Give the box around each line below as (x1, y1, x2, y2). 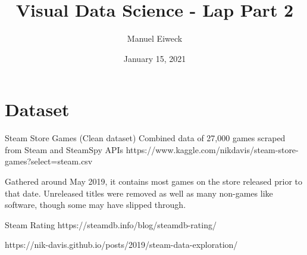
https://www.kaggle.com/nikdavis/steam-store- (126, 143, 299, 156)
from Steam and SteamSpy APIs (5, 143, 124, 156)
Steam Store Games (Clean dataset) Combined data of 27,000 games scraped (5, 132, 286, 144)
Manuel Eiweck (127, 32, 183, 45)
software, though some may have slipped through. (5, 198, 186, 211)
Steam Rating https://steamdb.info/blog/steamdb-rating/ (5, 218, 217, 231)
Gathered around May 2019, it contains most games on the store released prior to (5, 175, 303, 188)
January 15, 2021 (123, 52, 186, 64)
